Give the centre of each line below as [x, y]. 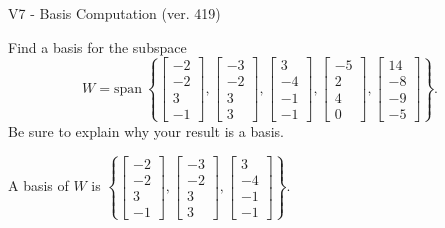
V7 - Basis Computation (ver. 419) [114, 13]
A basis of [38, 185]
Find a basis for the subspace [97, 46]
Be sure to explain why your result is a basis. [146, 130]
